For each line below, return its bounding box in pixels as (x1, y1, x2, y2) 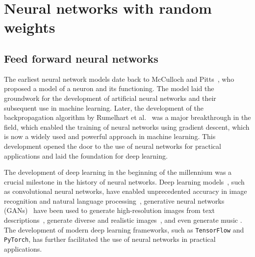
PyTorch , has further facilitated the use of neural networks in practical (4, 234, 216, 244)
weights (4, 17, 55, 37)
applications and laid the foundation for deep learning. (4, 150, 168, 161)
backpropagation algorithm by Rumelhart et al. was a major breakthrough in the (4, 112, 251, 122)
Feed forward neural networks (4, 50, 158, 66)
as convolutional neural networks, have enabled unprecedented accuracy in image (4, 186, 247, 196)
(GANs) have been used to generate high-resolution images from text (4, 205, 215, 215)
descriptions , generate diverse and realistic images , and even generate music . (4, 215, 242, 225)
